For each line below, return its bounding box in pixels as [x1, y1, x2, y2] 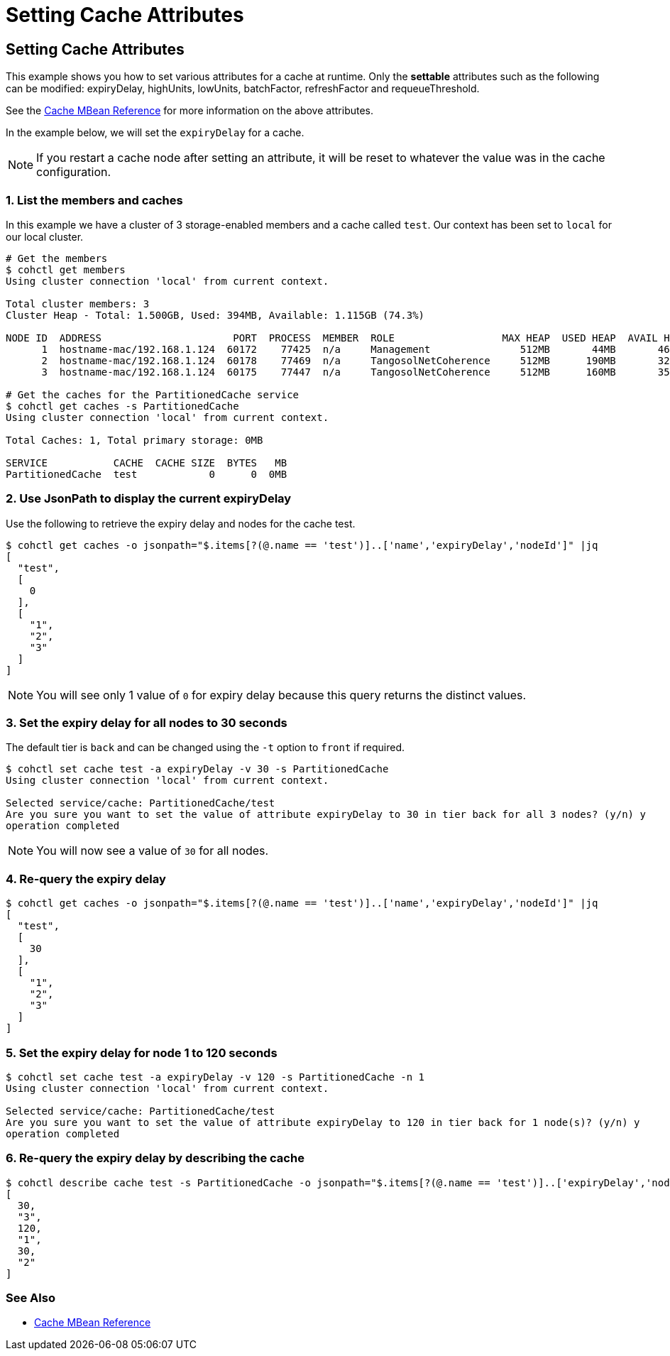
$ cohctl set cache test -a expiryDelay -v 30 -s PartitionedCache [6, 763, 389, 775]
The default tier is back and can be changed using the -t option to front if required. [6, 741, 405, 754]
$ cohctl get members [6, 263, 126, 275]
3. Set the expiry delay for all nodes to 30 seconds [6, 716, 287, 731]
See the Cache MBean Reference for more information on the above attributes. [6, 104, 374, 117]
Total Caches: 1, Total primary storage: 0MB [6, 434, 263, 446]
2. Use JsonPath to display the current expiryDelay [6, 491, 292, 506]
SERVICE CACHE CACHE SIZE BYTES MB [6, 456, 287, 469]
